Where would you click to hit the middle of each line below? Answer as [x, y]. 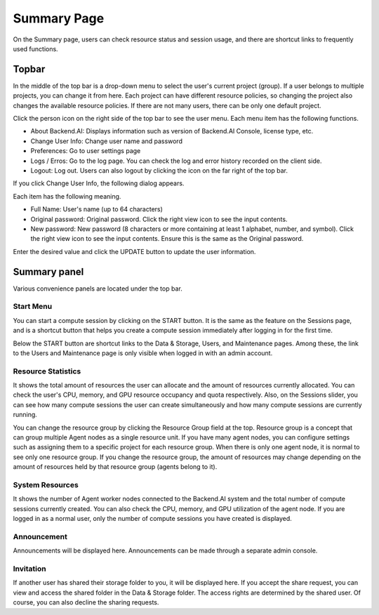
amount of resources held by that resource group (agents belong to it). [115, 467]
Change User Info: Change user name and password [106, 141]
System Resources [46, 484]
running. [25, 415]
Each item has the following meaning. [67, 196]
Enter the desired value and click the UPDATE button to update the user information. [134, 251]
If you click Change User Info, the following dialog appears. [99, 183]
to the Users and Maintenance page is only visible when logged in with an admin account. [143, 353]
